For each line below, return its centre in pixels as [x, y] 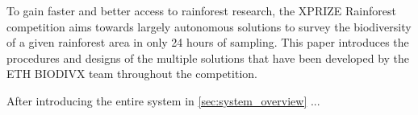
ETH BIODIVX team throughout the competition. [132, 74]
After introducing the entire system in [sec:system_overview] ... [163, 100]
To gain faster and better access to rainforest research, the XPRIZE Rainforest [201, 10]
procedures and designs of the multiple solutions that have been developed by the [208, 57]
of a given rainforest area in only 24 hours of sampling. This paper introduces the [208, 42]
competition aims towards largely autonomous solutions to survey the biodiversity [209, 26]
